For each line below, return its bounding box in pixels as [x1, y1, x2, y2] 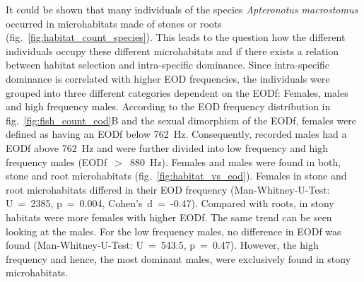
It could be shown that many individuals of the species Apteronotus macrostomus [6, 2, 358, 16]
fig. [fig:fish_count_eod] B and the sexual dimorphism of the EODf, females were [6, 112, 357, 127]
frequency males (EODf [6, 154, 107, 169]
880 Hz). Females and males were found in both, [129, 154, 341, 169]
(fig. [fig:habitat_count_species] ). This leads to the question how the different [6, 30, 346, 45]
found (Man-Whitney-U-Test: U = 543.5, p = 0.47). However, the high [6, 237, 319, 252]
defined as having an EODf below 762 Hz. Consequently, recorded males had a [6, 127, 347, 141]
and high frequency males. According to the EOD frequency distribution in [6, 99, 331, 114]
